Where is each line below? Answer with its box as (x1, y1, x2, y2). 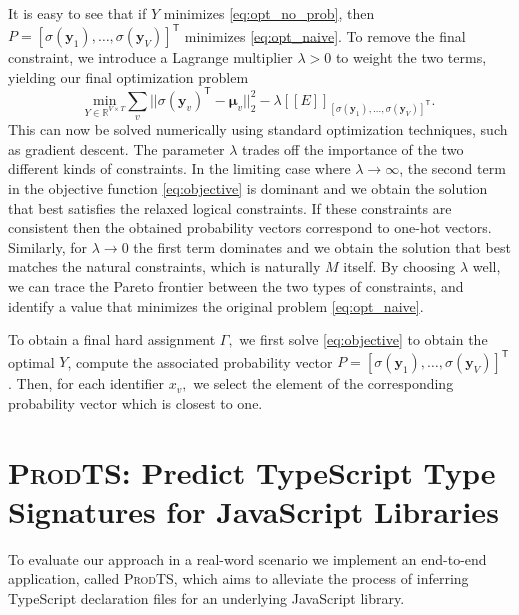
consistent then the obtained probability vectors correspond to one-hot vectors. (8, 217, 492, 238)
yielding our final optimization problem (8, 66, 249, 87)
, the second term (399, 158, 506, 179)
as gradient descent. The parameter (8, 138, 225, 159)
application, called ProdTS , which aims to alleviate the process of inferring (8, 568, 469, 589)
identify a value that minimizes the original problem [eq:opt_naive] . (8, 295, 424, 316)
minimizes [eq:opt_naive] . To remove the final (184, 25, 466, 46)
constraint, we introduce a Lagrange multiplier (8, 47, 293, 68)
